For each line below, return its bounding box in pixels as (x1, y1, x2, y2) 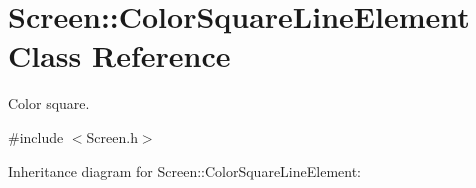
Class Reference (8, 35, 231, 76)
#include (8, 126, 64, 147)
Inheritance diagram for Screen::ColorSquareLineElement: (8, 160, 361, 181)
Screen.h (86, 126, 138, 147)
